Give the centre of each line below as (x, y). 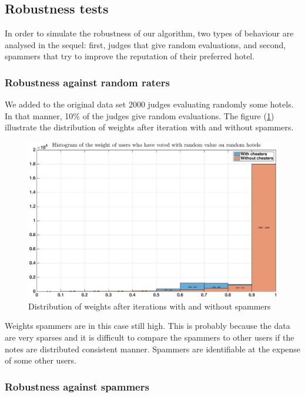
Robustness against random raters (87, 82)
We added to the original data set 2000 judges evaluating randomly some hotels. (149, 104)
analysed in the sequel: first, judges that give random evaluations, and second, (145, 44)
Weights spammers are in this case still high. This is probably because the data (148, 326)
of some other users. (41, 360)
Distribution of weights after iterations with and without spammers (150, 306)
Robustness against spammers (77, 386)
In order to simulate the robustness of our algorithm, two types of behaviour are (149, 33)
